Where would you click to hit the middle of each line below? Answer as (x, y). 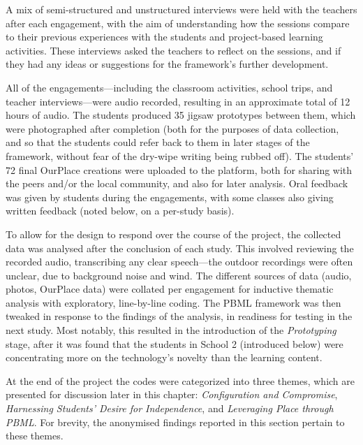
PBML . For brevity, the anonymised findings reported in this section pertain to (175, 422)
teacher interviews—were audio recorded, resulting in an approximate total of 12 (178, 101)
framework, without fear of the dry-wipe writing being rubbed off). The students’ (180, 155)
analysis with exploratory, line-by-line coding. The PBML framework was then (173, 302)
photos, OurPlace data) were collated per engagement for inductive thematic (170, 289)
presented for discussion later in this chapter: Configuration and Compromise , (172, 394)
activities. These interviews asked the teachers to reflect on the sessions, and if (173, 50)
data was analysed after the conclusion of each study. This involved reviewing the (180, 248)
